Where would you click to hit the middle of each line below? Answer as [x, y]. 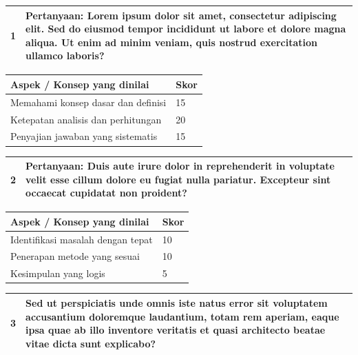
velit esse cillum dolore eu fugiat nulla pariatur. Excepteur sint [178, 179]
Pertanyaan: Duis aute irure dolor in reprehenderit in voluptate [180, 165]
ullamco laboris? [65, 55]
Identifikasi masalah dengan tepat [82, 239]
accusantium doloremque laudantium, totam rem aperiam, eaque [182, 316]
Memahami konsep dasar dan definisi [88, 102]
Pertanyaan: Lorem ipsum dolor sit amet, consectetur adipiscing [181, 15]
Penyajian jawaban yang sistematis [84, 136]
